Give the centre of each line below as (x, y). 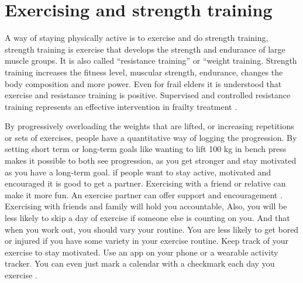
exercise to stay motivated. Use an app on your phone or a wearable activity (142, 252)
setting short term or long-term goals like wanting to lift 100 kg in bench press (146, 149)
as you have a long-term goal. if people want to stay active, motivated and (138, 172)
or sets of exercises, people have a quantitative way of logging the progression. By (151, 137)
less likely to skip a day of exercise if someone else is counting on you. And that (147, 218)
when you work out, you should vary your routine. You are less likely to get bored (152, 229)
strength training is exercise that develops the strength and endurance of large (145, 49)
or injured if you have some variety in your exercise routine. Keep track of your (147, 241)
